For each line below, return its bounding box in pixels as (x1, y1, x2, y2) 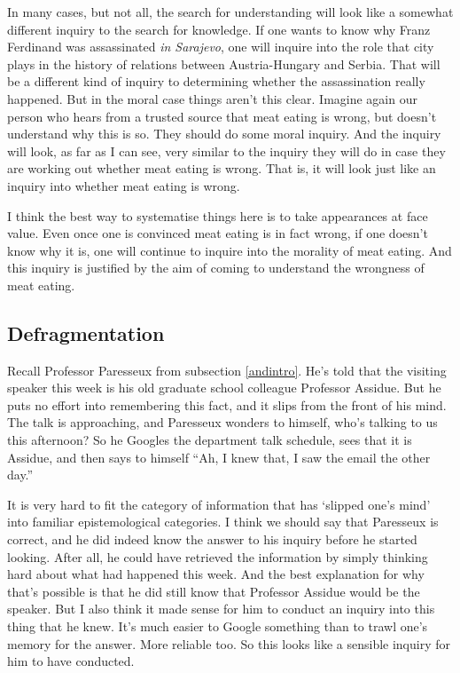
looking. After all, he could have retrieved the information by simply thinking (7, 547, 428, 566)
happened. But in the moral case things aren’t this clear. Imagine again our (7, 89, 417, 107)
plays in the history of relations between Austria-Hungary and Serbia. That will (7, 54, 441, 73)
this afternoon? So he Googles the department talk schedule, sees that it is (7, 431, 412, 449)
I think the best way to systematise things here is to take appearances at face (7, 206, 428, 225)
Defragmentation (7, 319, 165, 346)
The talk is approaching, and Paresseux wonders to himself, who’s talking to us (7, 413, 438, 432)
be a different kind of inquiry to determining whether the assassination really (7, 72, 425, 91)
